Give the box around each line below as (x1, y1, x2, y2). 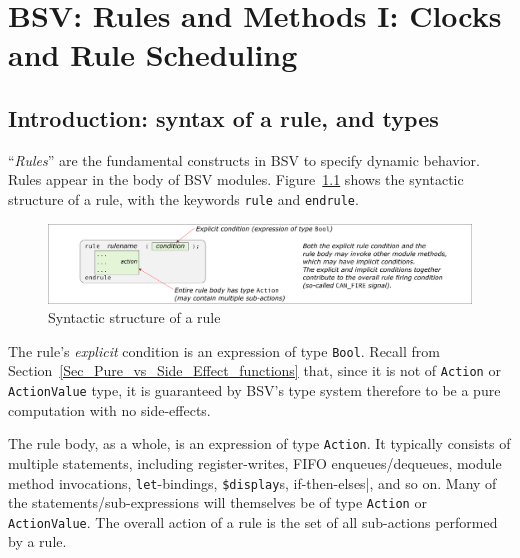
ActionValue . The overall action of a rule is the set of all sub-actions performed (8, 511, 498, 532)
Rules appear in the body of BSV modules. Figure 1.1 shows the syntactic (8, 169, 464, 190)
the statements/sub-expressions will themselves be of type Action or (8, 492, 427, 513)
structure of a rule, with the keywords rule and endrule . (8, 188, 359, 209)
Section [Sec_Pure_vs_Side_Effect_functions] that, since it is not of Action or (8, 360, 501, 381)
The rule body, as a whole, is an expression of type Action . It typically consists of (8, 433, 511, 454)
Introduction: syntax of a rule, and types (8, 102, 439, 133)
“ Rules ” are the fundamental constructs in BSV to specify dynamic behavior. (8, 149, 480, 170)
